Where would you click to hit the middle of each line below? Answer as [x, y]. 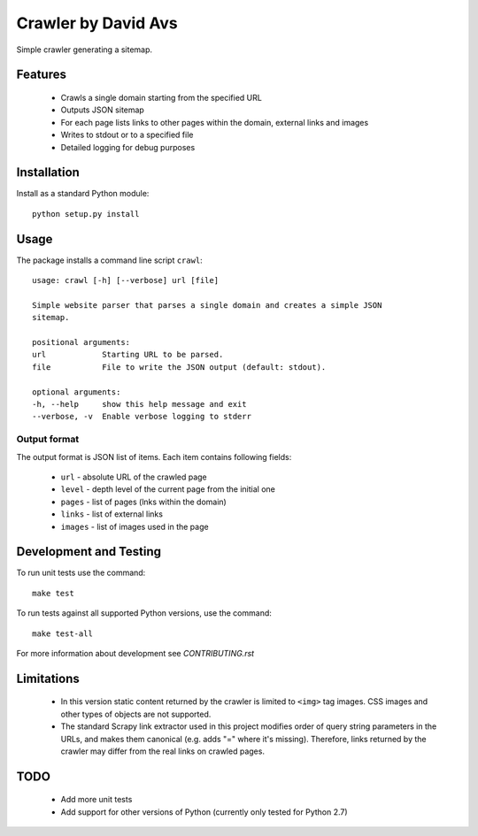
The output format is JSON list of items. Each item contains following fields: [154, 456]
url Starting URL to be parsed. [128, 355]
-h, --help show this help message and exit [139, 404]
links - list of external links [112, 514]
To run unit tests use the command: [81, 573]
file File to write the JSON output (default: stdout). [179, 367]
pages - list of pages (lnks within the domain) [144, 502]
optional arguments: [77, 392]
